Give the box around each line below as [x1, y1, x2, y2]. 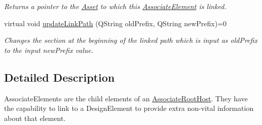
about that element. [4, 112, 66, 123]
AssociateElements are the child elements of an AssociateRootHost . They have [4, 93, 248, 103]
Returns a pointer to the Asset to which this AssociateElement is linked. [4, 1, 227, 11]
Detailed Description [4, 69, 115, 85]
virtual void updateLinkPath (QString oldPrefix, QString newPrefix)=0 [4, 18, 227, 28]
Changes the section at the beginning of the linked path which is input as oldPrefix [4, 35, 257, 45]
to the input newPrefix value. [4, 44, 94, 55]
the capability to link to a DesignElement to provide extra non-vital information [4, 103, 254, 113]
